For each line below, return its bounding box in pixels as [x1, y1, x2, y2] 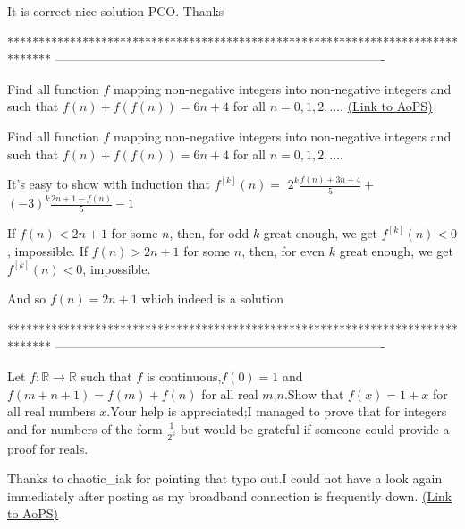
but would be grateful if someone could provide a [181, 419, 450, 438]
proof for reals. [7, 439, 89, 457]
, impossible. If [7, 242, 88, 260]
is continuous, [146, 366, 222, 385]
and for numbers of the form [7, 419, 163, 438]
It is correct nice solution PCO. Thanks [7, 2, 224, 20]
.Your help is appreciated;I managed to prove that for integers [106, 402, 447, 421]
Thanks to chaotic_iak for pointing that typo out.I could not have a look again [7, 469, 443, 488]
